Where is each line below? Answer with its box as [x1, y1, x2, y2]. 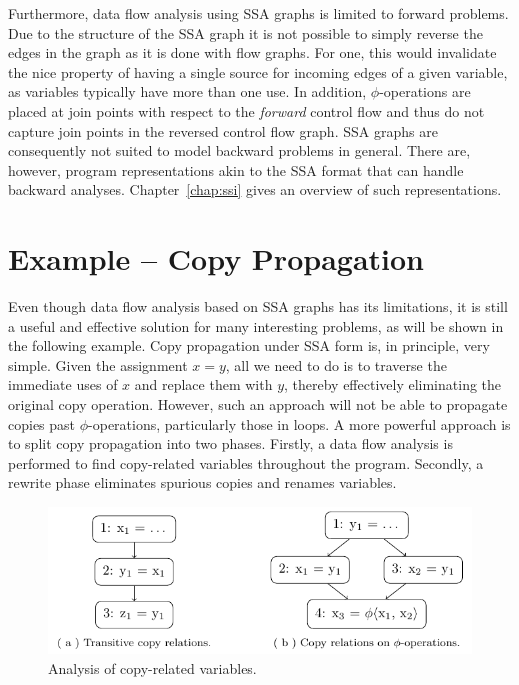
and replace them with [134, 374, 273, 395]
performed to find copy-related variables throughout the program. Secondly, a [8, 452, 484, 473]
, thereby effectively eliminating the [284, 374, 502, 395]
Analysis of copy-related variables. [48, 657, 257, 678]
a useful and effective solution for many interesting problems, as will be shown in [8, 315, 504, 336]
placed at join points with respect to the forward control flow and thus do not [8, 100, 485, 121]
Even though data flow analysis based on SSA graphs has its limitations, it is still [8, 296, 508, 317]
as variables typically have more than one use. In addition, [8, 81, 367, 102]
